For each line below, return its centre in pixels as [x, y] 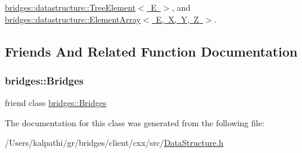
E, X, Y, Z [178, 19]
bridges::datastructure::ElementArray [73, 19]
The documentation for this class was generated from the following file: [135, 122]
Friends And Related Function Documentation [151, 51]
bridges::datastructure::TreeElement [70, 7]
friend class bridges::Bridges [56, 103]
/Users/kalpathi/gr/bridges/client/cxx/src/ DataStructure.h [114, 143]
